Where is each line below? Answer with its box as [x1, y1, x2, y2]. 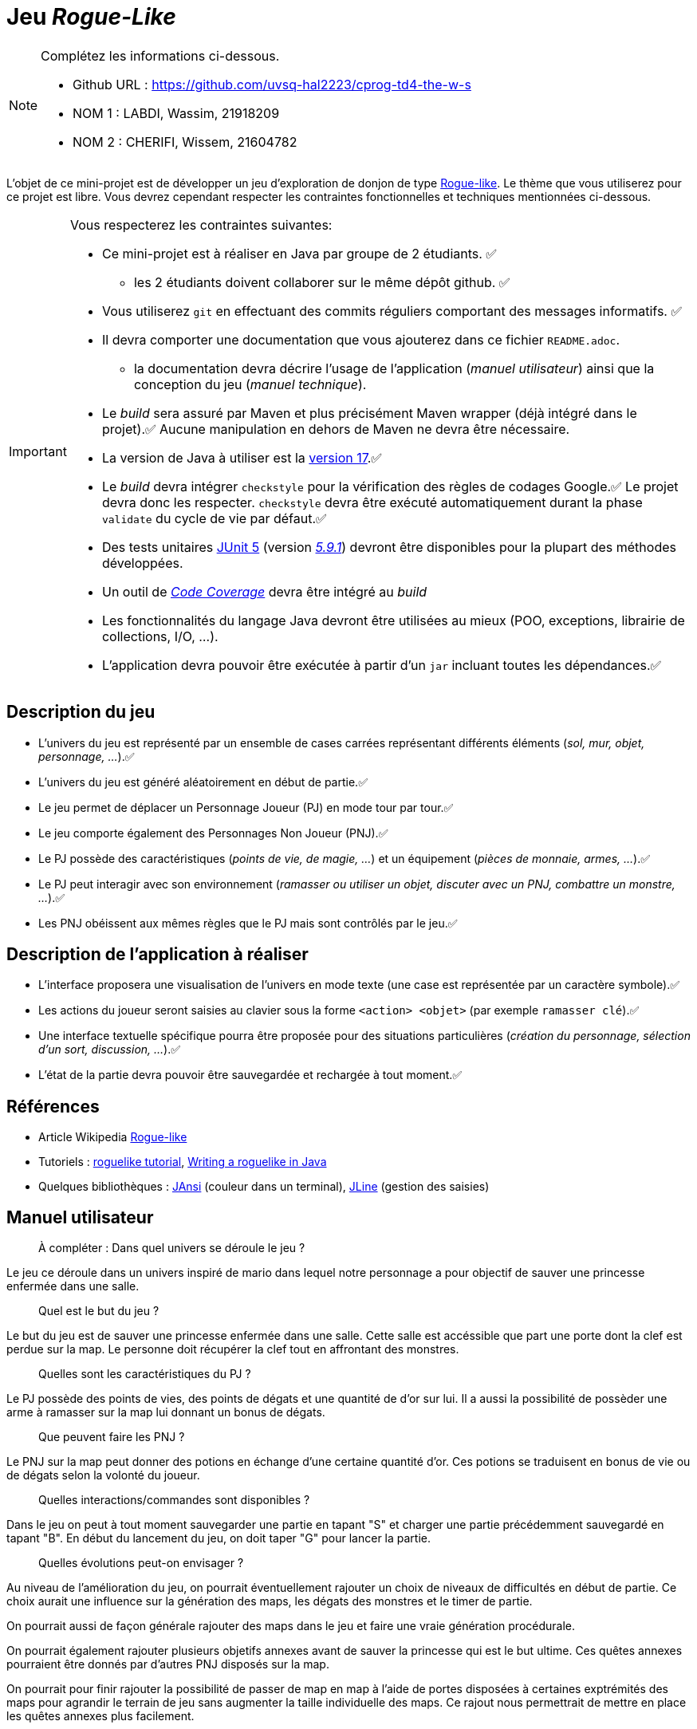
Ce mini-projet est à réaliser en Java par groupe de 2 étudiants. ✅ [101, 245, 497, 262]
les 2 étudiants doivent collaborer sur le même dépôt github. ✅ [133, 274, 510, 290]
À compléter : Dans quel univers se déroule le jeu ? [38, 1241, 305, 1255]
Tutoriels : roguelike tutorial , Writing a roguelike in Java [38, 1155, 327, 1169]
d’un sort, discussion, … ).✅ [38, 1042, 181, 1057]
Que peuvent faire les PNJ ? [38, 1430, 185, 1444]
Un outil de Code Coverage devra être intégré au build [101, 583, 427, 600]
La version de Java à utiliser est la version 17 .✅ [101, 449, 382, 466]
